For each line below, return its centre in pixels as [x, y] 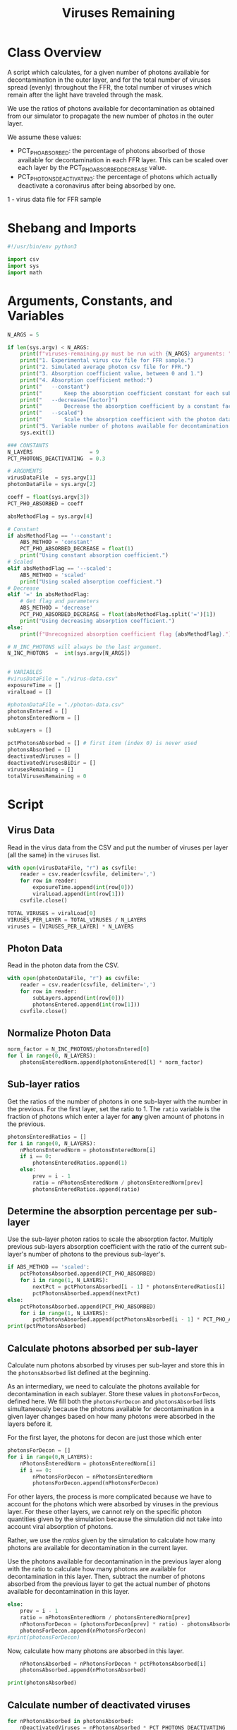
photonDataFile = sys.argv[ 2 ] [52, 485]
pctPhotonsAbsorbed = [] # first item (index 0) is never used [102, 743]
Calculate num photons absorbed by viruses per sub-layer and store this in [116, 1365]
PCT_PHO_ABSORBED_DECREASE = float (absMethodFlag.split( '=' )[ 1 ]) [118, 615]
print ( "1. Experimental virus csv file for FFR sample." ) [107, 361]
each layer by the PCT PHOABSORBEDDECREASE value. [92, 168]
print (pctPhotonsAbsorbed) [47, 1326]
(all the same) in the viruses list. [54, 854]
